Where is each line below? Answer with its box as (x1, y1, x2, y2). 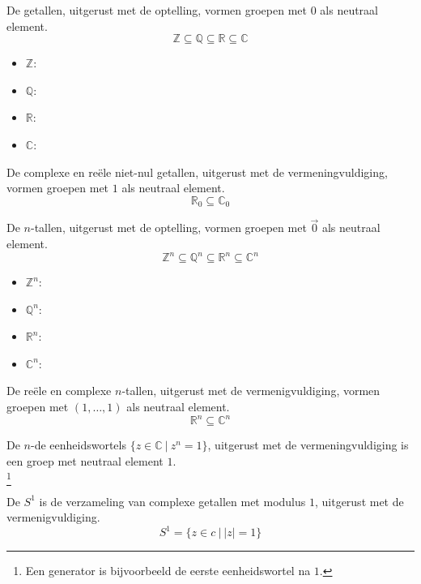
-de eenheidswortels (30, 436, 126, 453)
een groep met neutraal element (6, 452, 164, 469)
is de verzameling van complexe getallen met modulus (39, 492, 306, 509)
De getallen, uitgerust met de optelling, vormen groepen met (6, 2, 307, 18)
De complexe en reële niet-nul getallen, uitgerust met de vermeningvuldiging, (6, 163, 388, 180)
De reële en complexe (6, 382, 112, 399)
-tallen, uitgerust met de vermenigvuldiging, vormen (121, 382, 381, 399)
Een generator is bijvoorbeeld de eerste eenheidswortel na (25, 562, 311, 579)
